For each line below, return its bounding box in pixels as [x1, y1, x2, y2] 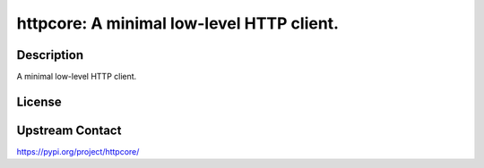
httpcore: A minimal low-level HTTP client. [16, 13, 340, 33]
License [16, 94, 62, 109]
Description [16, 47, 84, 63]
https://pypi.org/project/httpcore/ [16, 146, 140, 156]
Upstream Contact [16, 122, 122, 138]
